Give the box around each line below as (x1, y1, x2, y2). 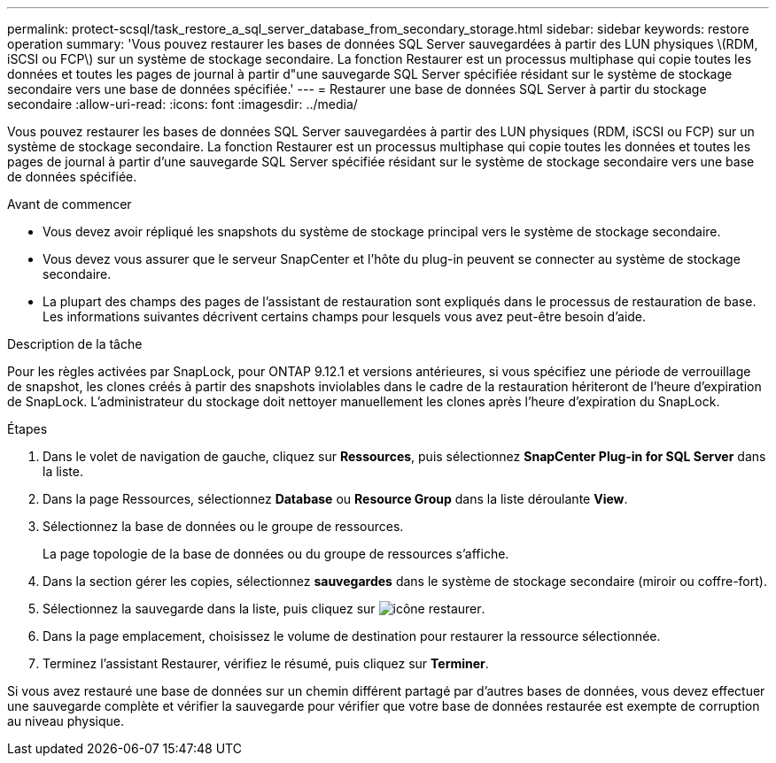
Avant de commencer (7, 197, 132, 212)
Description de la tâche (7, 336, 143, 351)
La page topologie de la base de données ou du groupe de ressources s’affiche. (43, 546, 509, 561)
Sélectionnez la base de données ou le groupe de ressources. (43, 519, 404, 534)
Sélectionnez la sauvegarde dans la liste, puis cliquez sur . (43, 601, 485, 616)
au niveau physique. (7, 713, 125, 728)
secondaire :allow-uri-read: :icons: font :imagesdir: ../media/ (7, 96, 358, 112)
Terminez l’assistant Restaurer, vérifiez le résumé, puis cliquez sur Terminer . (43, 656, 489, 671)
